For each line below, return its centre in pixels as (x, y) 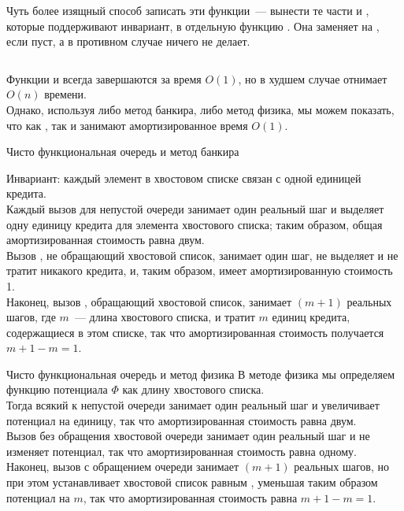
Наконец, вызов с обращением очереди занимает (123, 467)
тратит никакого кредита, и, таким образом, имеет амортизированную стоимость (200, 270)
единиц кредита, (311, 317)
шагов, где (31, 317)
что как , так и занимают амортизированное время (127, 125)
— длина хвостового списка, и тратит (165, 317)
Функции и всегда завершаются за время (104, 78)
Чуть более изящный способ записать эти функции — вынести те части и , (188, 10)
